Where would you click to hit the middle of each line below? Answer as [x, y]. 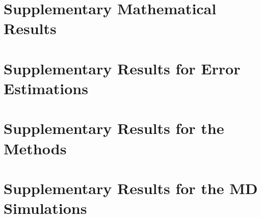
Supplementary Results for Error [122, 68]
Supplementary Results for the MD [131, 188]
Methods [35, 148]
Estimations [46, 88]
